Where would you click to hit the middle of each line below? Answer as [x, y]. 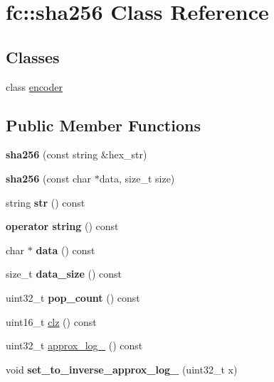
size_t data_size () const [64, 274]
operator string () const [62, 226]
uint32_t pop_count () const [73, 297]
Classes [33, 56]
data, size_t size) [137, 178]
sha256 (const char [49, 178]
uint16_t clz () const [51, 321]
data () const [65, 250]
